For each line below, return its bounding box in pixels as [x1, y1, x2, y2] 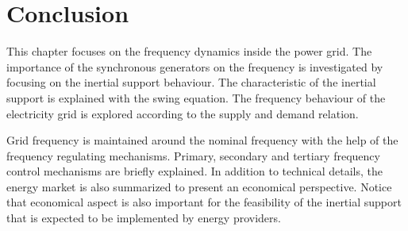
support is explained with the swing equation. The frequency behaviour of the [6, 89, 386, 106]
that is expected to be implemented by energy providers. [6, 210, 281, 226]
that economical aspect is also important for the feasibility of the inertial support [6, 194, 402, 210]
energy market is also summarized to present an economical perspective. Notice [6, 178, 392, 194]
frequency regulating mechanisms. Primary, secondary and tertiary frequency [6, 147, 380, 164]
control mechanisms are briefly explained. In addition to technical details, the [6, 163, 383, 179]
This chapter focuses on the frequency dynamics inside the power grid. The [6, 43, 372, 60]
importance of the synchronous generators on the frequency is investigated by [6, 58, 383, 75]
